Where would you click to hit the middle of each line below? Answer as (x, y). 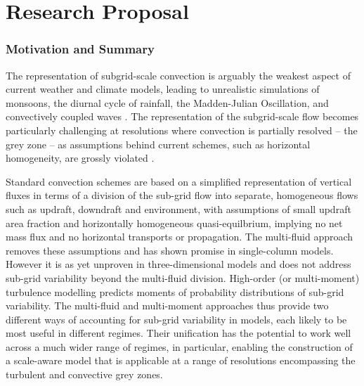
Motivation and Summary (80, 49)
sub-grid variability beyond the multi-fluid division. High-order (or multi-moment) (183, 277)
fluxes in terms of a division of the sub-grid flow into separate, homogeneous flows (182, 195)
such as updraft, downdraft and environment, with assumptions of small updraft (178, 208)
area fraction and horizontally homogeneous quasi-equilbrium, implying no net (174, 223)
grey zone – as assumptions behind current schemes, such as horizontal (158, 144)
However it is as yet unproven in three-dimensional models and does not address (178, 264)
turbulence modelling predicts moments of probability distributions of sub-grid (175, 291)
